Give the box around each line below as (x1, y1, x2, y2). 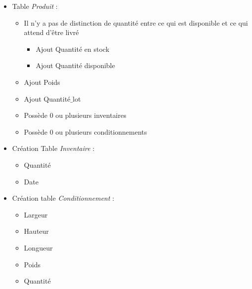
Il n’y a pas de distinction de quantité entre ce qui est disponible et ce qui (24, 17, 248, 28)
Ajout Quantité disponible (36, 60, 115, 71)
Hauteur (24, 226, 49, 236)
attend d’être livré (24, 27, 79, 37)
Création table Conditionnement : (12, 193, 115, 203)
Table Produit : (12, 1, 58, 11)
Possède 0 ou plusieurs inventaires (24, 110, 126, 120)
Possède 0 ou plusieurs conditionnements (24, 126, 147, 137)
